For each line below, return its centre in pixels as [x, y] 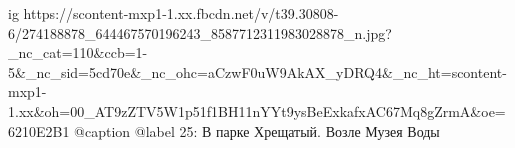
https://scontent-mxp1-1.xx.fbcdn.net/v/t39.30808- [181, 13]
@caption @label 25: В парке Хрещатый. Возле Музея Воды [257, 130]
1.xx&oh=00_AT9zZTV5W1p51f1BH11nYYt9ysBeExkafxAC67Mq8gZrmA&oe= [257, 110]
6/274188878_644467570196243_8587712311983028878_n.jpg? [200, 32]
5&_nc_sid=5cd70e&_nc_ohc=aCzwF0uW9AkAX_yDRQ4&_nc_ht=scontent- [257, 71]
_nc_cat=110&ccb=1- [78, 52]
